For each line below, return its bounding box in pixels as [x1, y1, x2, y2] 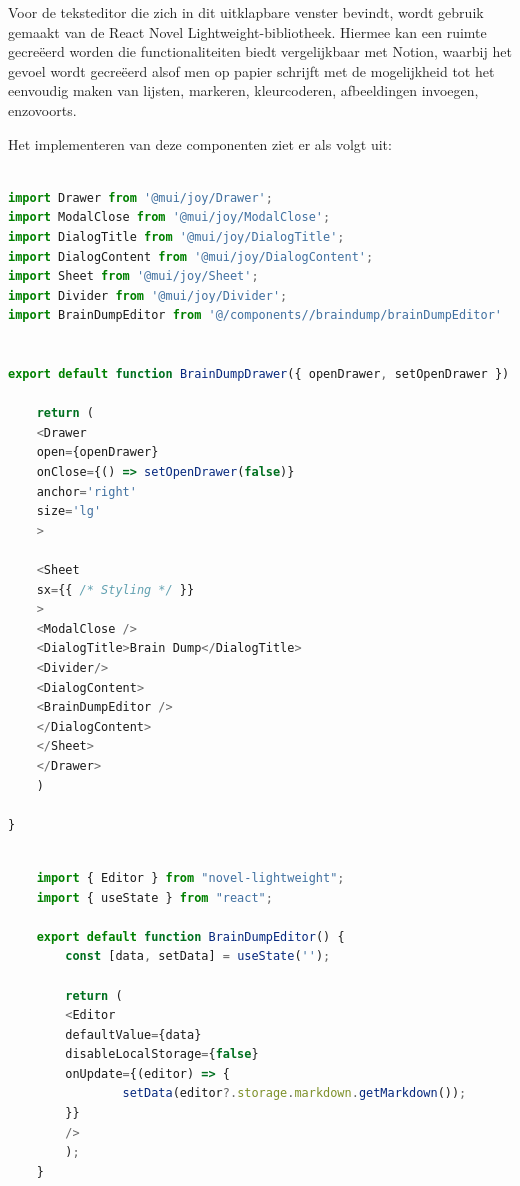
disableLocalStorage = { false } [65, 1047, 259, 1062]
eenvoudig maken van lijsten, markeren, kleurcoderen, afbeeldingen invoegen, [8, 80, 479, 101]
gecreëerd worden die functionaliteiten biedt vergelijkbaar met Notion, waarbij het [8, 41, 512, 62]
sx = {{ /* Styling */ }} [36, 582, 195, 597]
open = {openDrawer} [36, 445, 159, 460]
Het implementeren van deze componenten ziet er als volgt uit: [8, 133, 392, 154]
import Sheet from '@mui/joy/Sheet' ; [8, 269, 259, 284]
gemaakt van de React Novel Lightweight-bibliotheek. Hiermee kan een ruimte [8, 21, 487, 42]
